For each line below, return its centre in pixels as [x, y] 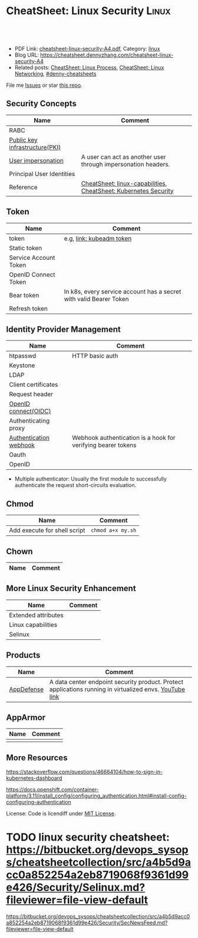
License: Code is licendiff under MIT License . [61, 813]
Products [23, 656]
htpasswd [23, 356]
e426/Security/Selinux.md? [76, 888]
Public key [24, 140]
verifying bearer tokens [104, 445]
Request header [31, 394]
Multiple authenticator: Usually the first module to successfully [90, 479]
